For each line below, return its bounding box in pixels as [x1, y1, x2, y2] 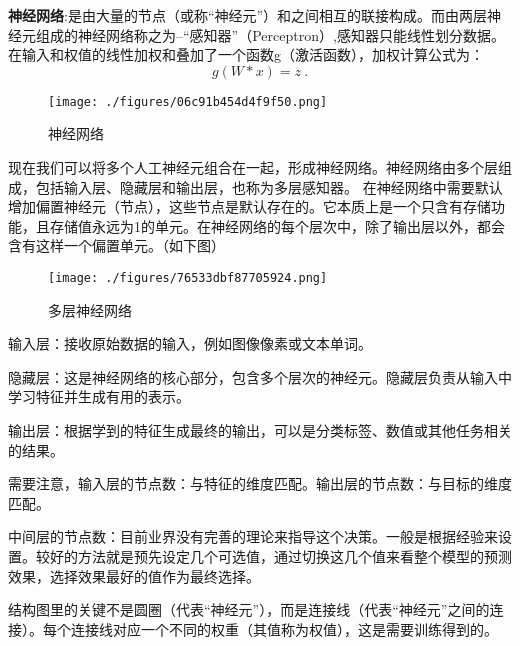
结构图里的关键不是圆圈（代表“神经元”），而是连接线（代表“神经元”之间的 [8, 599, 490, 620]
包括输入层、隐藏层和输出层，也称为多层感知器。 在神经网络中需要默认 [35, 176, 503, 197]
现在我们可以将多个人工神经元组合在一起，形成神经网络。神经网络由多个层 [8, 157, 498, 178]
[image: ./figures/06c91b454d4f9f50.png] [48, 94, 328, 109]
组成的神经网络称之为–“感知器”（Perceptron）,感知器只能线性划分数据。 [35, 24, 505, 45]
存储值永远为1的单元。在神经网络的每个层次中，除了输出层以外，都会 [49, 215, 505, 236]
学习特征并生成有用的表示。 [8, 386, 190, 407]
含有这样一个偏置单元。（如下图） [8, 235, 225, 256]
